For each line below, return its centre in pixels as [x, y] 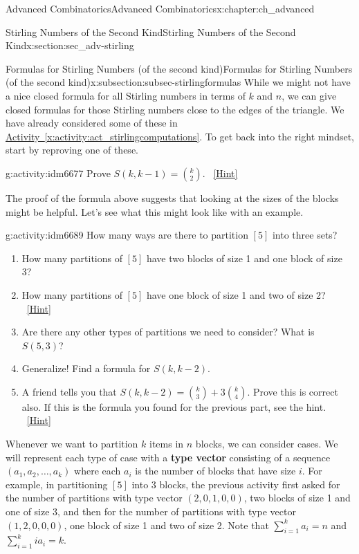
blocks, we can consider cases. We [267, 444]
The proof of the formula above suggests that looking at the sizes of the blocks [172, 197]
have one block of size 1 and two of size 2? [236, 294]
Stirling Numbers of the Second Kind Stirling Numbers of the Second [151, 31]
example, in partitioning [57, 484]
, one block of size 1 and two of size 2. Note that [166, 525]
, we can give [309, 95]
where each [98, 471]
